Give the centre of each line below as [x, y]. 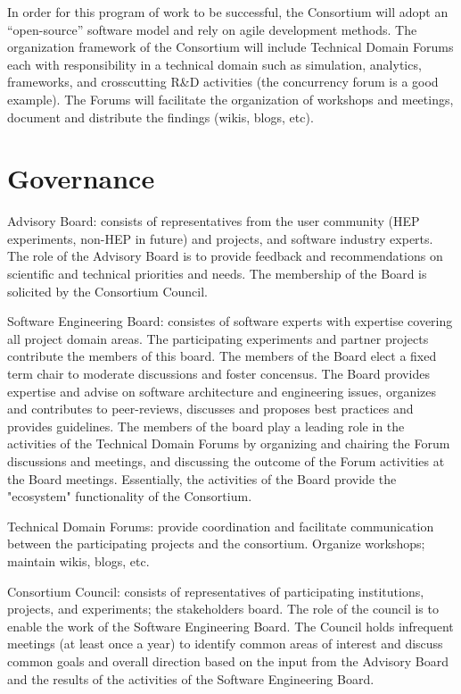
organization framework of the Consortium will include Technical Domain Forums [230, 47]
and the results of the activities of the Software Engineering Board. [191, 678]
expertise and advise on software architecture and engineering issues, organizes [222, 391]
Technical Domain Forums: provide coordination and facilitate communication [221, 526]
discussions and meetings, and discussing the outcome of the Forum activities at [226, 461]
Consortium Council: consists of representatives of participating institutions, [216, 591]
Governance [81, 178]
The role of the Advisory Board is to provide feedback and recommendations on [225, 256]
